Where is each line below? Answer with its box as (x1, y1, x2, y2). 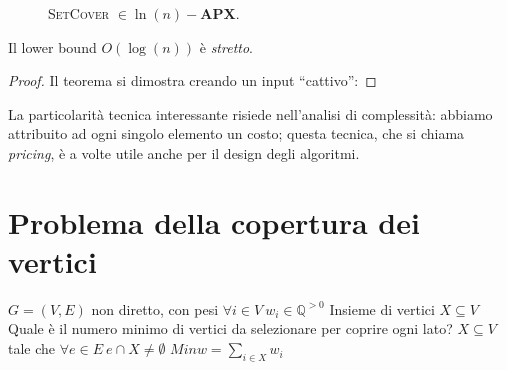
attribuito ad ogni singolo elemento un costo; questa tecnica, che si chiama (8, 123, 465, 144)
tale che (8, 338, 56, 359)
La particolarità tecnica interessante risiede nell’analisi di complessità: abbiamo (8, 103, 493, 124)
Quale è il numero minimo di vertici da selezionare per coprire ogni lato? (8, 318, 453, 339)
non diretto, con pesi (91, 298, 219, 319)
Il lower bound (8, 36, 97, 57)
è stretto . (199, 36, 253, 57)
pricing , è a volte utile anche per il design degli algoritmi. (8, 142, 360, 163)
